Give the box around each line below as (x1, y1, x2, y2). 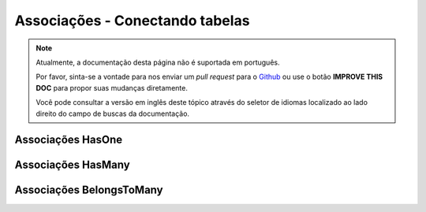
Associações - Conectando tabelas (14, 12, 250, 29)
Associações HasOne (14, 133, 122, 147)
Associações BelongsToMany (14, 184, 163, 197)
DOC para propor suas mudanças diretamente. (35, 83, 189, 92)
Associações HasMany (14, 158, 130, 172)
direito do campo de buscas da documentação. (35, 109, 189, 118)
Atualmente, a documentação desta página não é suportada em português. (35, 58, 280, 67)
